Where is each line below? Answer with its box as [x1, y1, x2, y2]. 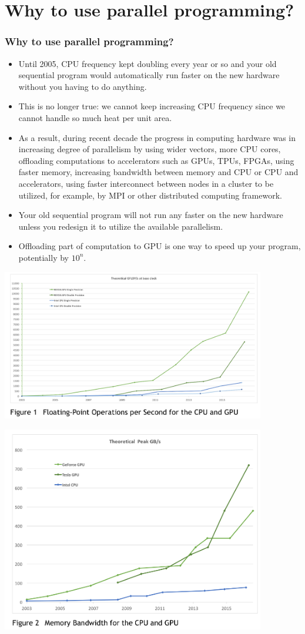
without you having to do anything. [18, 80, 147, 92]
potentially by [18, 251, 69, 263]
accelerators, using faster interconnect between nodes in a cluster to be [18, 177, 274, 189]
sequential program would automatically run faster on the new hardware [18, 69, 280, 81]
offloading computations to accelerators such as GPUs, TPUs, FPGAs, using [18, 154, 294, 166]
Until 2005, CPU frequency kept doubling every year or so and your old [18, 57, 277, 69]
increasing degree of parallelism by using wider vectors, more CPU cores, [18, 143, 281, 155]
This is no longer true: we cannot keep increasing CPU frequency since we [18, 100, 286, 112]
